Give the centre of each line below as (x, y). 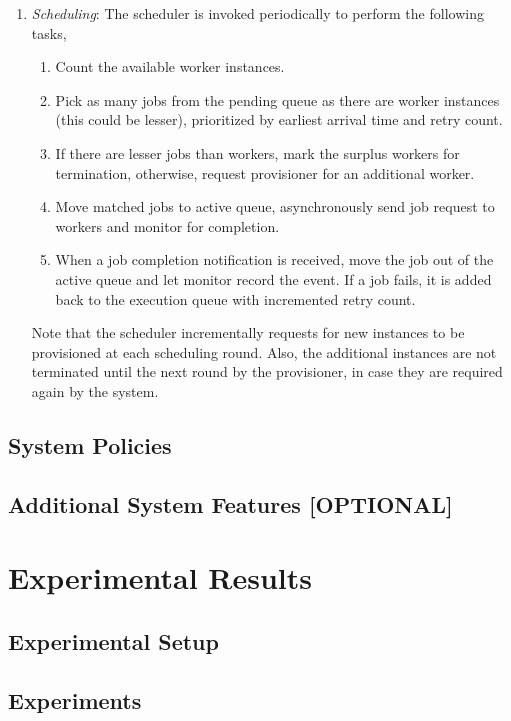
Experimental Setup (113, 640)
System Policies (90, 444)
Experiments (75, 699)
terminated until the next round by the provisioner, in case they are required (267, 371)
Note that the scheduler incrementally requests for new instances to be (248, 332)
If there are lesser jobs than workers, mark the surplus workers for (257, 152)
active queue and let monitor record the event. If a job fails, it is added (273, 278)
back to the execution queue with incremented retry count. (235, 298)
